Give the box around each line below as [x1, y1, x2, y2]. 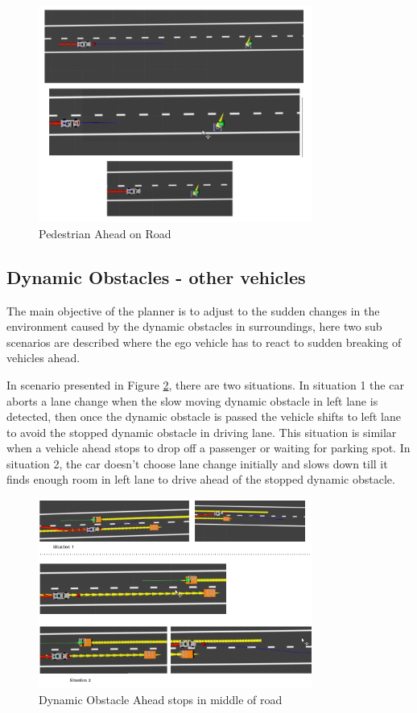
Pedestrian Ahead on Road [39, 225, 171, 241]
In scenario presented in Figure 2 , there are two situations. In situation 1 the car [6, 376, 404, 393]
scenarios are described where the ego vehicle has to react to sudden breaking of [6, 333, 402, 350]
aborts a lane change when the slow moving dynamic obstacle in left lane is [6, 392, 378, 409]
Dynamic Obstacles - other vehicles [6, 264, 306, 289]
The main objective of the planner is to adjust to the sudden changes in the [6, 302, 380, 319]
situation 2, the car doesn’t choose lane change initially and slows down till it [6, 455, 388, 472]
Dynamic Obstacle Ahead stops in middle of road [39, 691, 283, 708]
